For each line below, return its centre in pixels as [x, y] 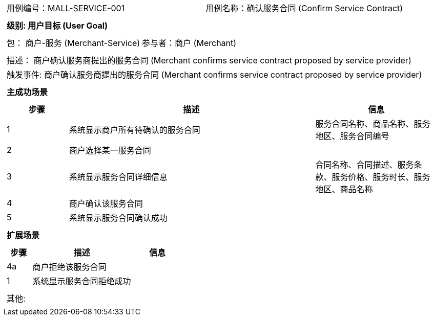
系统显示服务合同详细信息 [118, 177]
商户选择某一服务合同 [110, 150]
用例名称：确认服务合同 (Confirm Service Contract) [304, 8]
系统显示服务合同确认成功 [118, 218]
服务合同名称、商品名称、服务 [373, 124]
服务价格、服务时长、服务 [381, 177]
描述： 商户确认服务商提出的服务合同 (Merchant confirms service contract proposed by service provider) [209, 60]
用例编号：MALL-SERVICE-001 [66, 8]
